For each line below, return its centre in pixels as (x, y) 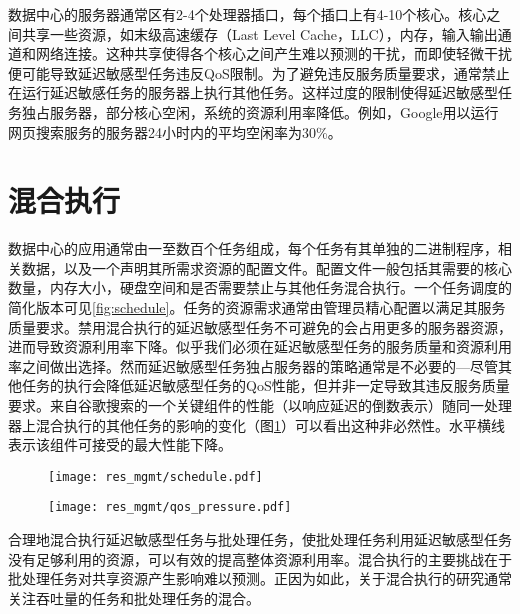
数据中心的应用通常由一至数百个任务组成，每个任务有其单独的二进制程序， (253, 248)
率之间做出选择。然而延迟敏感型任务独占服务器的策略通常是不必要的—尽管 (253, 365)
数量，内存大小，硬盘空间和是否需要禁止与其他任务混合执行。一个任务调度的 (260, 287)
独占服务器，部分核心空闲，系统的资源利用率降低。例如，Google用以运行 (260, 111)
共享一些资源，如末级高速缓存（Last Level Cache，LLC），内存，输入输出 (259, 33)
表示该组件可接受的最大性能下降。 (120, 444)
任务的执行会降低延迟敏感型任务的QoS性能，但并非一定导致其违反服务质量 (265, 385)
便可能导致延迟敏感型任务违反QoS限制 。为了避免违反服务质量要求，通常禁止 (259, 72)
